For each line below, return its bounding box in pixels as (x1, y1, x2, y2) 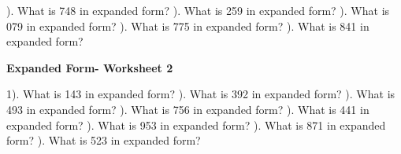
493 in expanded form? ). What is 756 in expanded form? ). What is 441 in (6, 101, 369, 117)
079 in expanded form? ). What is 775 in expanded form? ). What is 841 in (6, 17, 369, 34)
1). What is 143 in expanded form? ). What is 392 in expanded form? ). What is (6, 86, 395, 102)
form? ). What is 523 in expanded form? (6, 132, 201, 148)
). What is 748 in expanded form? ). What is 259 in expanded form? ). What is (6, 2, 390, 18)
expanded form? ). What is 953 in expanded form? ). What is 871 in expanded (6, 116, 386, 133)
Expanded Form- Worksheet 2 (6, 59, 173, 75)
